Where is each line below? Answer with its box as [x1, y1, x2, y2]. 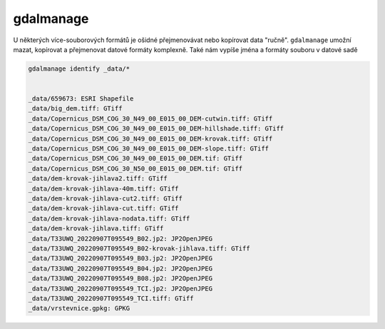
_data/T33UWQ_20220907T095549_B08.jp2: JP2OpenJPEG [28, 275, 213, 283]
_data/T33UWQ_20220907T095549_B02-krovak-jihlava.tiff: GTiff [28, 244, 250, 253]
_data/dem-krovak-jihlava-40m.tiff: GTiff [28, 184, 179, 193]
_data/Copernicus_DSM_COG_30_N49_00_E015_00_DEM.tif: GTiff [28, 154, 243, 163]
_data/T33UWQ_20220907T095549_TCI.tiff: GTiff [28, 294, 194, 303]
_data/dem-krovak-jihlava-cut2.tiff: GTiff [28, 195, 183, 203]
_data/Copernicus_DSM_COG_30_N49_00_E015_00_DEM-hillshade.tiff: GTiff [28, 125, 284, 133]
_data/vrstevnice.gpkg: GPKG [28, 304, 130, 313]
